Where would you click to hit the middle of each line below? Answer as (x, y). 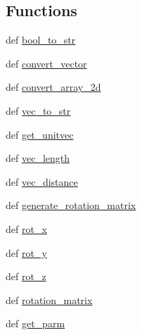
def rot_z (26, 276)
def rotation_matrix (49, 299)
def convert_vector (46, 63)
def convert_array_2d (53, 87)
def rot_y (26, 252)
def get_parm (35, 323)
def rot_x (26, 228)
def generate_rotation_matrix (71, 205)
